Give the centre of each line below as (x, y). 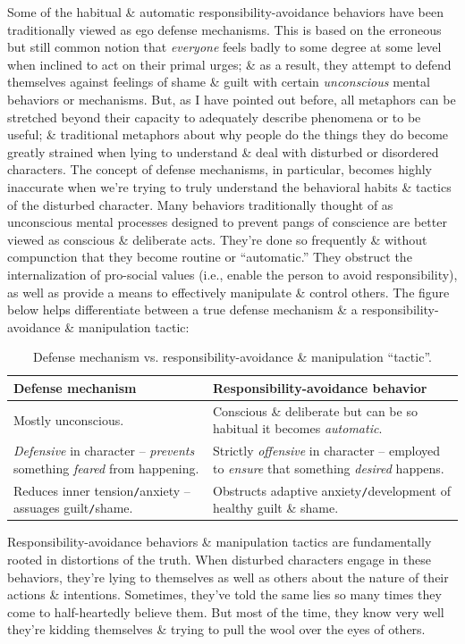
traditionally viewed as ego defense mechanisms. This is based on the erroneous (224, 29)
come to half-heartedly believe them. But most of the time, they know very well (226, 611)
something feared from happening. (106, 468)
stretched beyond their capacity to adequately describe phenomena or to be (214, 117)
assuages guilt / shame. (73, 508)
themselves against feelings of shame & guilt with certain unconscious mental (219, 82)
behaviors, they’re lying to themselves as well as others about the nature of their (228, 577)
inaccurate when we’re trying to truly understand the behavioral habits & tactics (229, 186)
